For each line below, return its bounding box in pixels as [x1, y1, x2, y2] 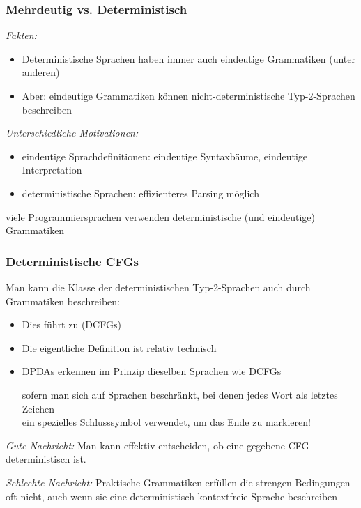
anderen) [22, 65, 60, 79]
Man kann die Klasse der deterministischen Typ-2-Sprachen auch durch [6, 279, 311, 294]
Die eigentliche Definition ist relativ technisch [22, 340, 217, 355]
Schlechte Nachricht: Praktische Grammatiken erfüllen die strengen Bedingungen [6, 475, 351, 489]
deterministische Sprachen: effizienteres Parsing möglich [22, 185, 259, 200]
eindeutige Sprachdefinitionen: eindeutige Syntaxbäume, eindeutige [22, 148, 308, 163]
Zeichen [22, 401, 55, 415]
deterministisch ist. [6, 452, 86, 466]
